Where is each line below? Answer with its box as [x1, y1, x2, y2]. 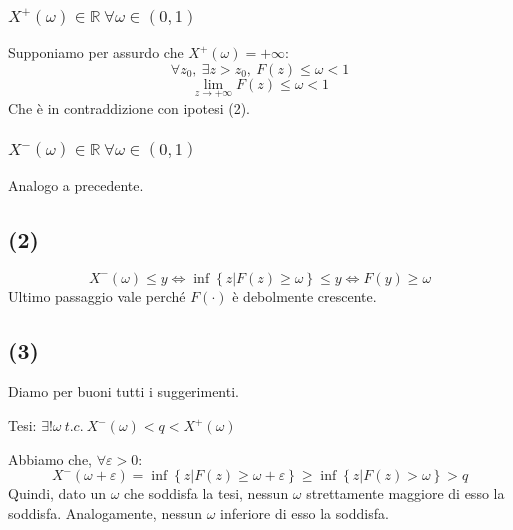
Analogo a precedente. [8, 174, 144, 195]
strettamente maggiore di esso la [306, 483, 505, 504]
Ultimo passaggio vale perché [8, 285, 186, 306]
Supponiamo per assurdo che [8, 42, 184, 63]
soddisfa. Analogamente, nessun [8, 502, 202, 523]
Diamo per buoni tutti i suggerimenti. [8, 381, 239, 402]
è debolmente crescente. [232, 285, 377, 306]
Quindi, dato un [8, 483, 107, 504]
